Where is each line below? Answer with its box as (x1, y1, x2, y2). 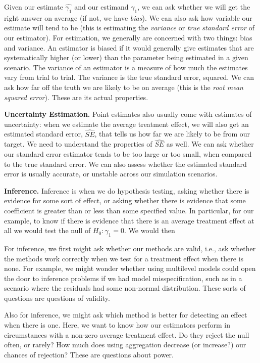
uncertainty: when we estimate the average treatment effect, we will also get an (4, 118, 249, 129)
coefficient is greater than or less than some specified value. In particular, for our (4, 205, 254, 215)
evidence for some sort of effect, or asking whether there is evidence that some (4, 195, 246, 206)
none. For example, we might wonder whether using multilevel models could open (4, 263, 256, 274)
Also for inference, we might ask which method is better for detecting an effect (4, 309, 247, 320)
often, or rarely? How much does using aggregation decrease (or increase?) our (4, 339, 246, 350)
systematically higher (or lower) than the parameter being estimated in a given (4, 52, 248, 63)
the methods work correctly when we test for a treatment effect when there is (4, 253, 244, 263)
